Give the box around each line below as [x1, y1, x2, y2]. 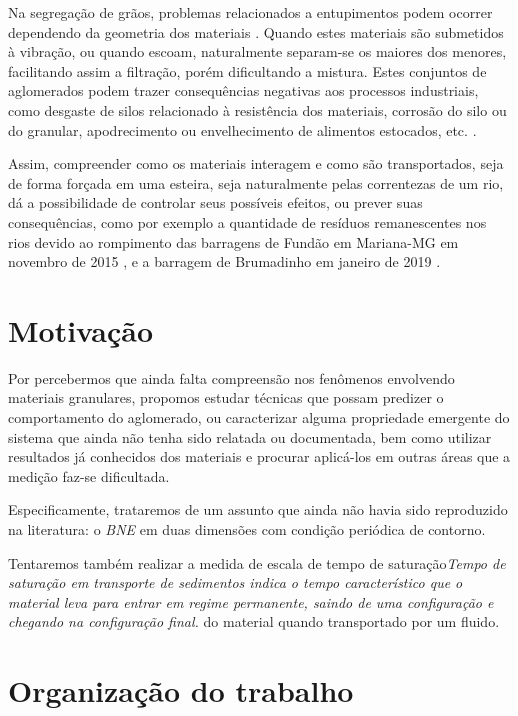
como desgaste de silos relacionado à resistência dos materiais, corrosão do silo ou [8, 99, 507, 120]
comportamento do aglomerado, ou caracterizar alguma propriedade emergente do [8, 407, 510, 428]
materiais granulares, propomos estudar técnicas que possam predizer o [8, 387, 444, 408]
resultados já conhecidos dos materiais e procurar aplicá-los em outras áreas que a [8, 446, 511, 467]
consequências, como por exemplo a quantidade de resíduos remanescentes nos [8, 211, 487, 232]
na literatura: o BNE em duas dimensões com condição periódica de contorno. [8, 519, 486, 539]
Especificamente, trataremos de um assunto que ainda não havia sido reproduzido [8, 499, 508, 520]
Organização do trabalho [8, 670, 354, 711]
